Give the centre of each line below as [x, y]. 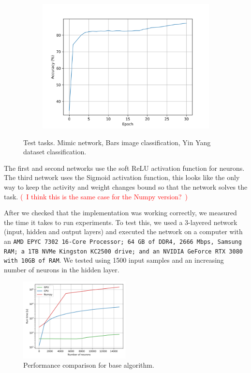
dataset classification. [55, 152]
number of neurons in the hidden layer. [62, 269]
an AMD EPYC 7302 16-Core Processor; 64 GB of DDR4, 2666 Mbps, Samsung [123, 241]
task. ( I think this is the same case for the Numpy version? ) [96, 196]
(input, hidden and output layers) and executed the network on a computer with [123, 231]
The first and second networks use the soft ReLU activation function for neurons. [124, 168]
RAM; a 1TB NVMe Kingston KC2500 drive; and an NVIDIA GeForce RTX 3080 [123, 251]
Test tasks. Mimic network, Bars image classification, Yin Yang [117, 142]
